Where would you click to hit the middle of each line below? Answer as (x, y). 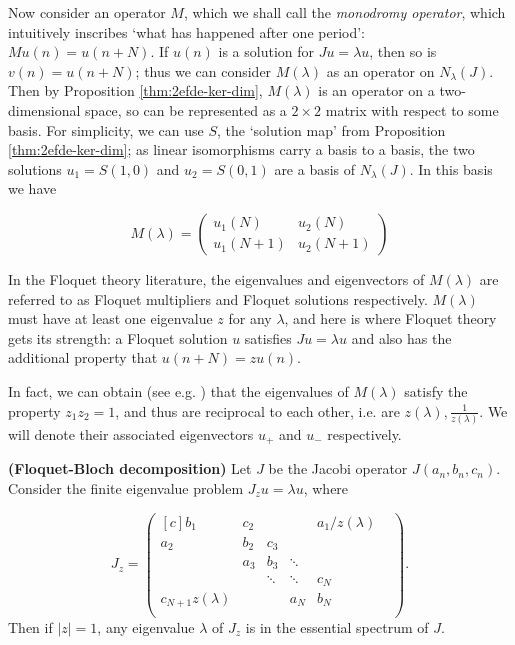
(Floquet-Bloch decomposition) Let (130, 468)
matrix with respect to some (412, 109)
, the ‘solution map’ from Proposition (331, 129)
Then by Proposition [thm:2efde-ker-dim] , (135, 90)
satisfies (268, 337)
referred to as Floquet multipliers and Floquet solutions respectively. (218, 298)
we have (32, 188)
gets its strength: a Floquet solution (118, 337)
